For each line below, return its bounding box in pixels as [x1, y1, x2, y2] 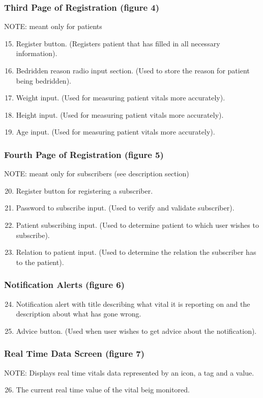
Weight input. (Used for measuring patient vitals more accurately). [16, 92, 225, 103]
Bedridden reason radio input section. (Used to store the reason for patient [16, 65, 250, 75]
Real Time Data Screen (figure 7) [4, 347, 145, 360]
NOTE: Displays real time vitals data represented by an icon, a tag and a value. [4, 367, 254, 378]
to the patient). [16, 256, 64, 267]
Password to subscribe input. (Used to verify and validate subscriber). [16, 202, 235, 213]
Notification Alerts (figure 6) [4, 278, 125, 291]
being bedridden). [16, 75, 71, 86]
